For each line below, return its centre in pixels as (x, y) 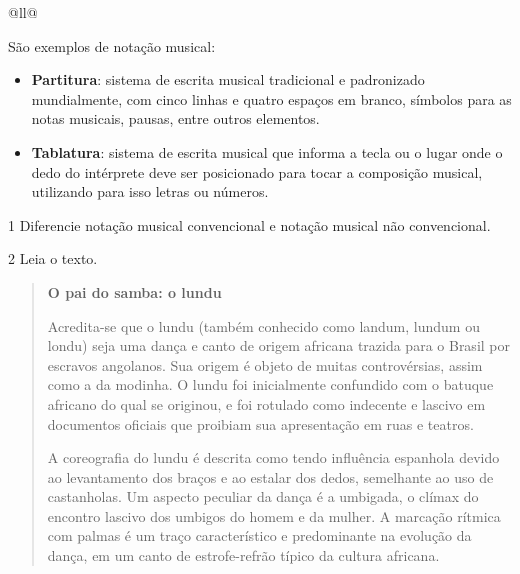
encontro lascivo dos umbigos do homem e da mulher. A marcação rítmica (274, 515)
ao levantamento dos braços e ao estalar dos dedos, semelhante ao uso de (270, 476)
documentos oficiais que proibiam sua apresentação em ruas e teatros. (260, 423)
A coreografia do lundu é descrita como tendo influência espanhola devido (273, 457)
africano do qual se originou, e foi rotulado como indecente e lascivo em (266, 403)
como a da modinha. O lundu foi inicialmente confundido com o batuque (270, 384)
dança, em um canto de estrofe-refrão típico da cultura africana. (243, 555)
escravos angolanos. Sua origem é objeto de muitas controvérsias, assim (265, 364)
